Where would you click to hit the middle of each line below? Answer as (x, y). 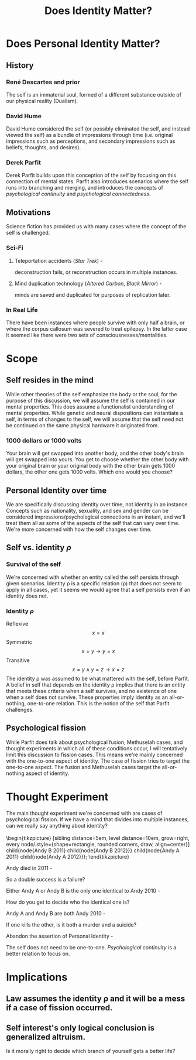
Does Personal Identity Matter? (83, 44)
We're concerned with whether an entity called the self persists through (93, 577)
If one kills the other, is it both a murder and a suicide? (71, 925)
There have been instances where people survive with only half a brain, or (96, 323)
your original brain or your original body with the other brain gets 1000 (91, 466)
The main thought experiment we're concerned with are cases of (84, 813)
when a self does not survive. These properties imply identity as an (87, 697)
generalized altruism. (46, 1037)
